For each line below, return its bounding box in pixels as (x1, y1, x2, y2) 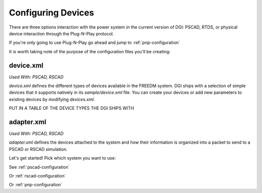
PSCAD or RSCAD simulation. (9, 146, 68, 152)
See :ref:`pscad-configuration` (9, 164, 70, 170)
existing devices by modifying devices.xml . (9, 96, 95, 102)
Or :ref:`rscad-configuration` (9, 173, 66, 179)
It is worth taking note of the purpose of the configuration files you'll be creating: (9, 48, 171, 54)
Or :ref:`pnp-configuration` (9, 182, 63, 188)
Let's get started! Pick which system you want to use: (9, 155, 116, 161)
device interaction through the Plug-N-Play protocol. (9, 30, 114, 36)
